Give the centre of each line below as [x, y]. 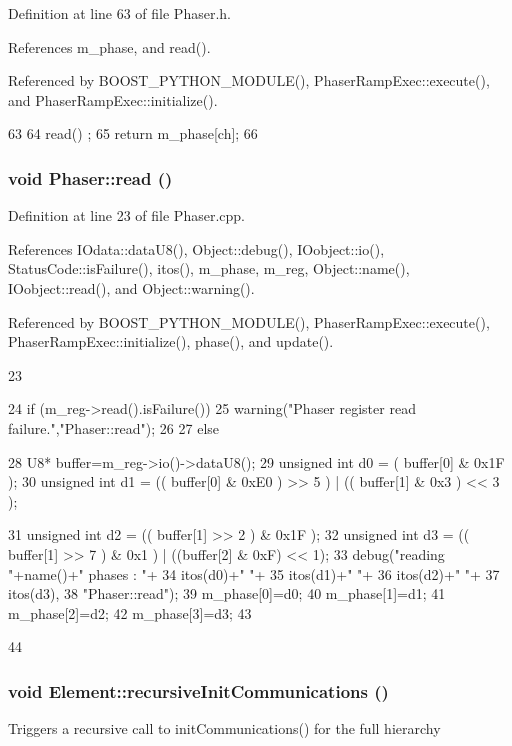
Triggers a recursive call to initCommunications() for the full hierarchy [224, 728]
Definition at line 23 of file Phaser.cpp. [126, 215]
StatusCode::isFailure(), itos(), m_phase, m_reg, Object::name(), [209, 268]
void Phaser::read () [90, 177]
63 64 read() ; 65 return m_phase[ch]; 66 [133, 133]
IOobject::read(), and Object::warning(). [131, 287]
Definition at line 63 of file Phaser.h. [119, 13]
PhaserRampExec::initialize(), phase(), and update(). [171, 341]
